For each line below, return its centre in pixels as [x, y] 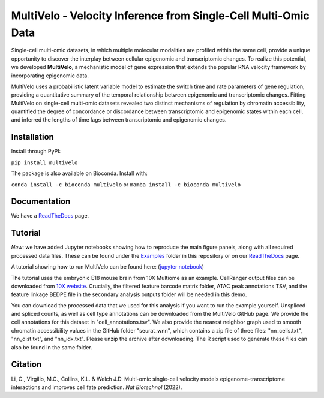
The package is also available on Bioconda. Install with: [79, 173]
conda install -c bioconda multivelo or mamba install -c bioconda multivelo [126, 184]
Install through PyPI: [36, 151]
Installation [32, 137]
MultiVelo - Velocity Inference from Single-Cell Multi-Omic [160, 16]
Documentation [41, 202]
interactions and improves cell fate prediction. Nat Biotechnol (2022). [97, 387]
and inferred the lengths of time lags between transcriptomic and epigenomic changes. [119, 120]
